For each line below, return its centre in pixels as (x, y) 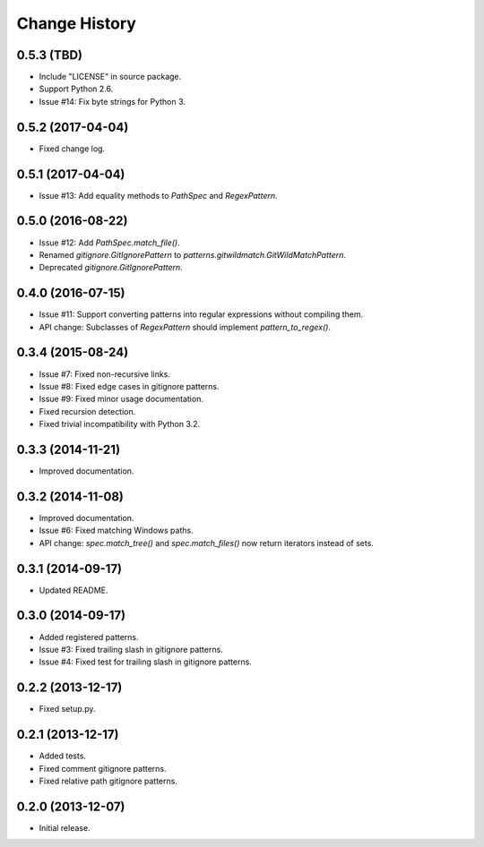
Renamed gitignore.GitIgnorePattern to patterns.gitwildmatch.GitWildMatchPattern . (193, 254)
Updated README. (73, 590)
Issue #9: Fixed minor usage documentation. (121, 399)
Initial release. (65, 827)
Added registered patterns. (89, 637)
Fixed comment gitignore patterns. (103, 768)
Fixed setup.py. (67, 709)
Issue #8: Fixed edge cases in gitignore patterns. (129, 386)
